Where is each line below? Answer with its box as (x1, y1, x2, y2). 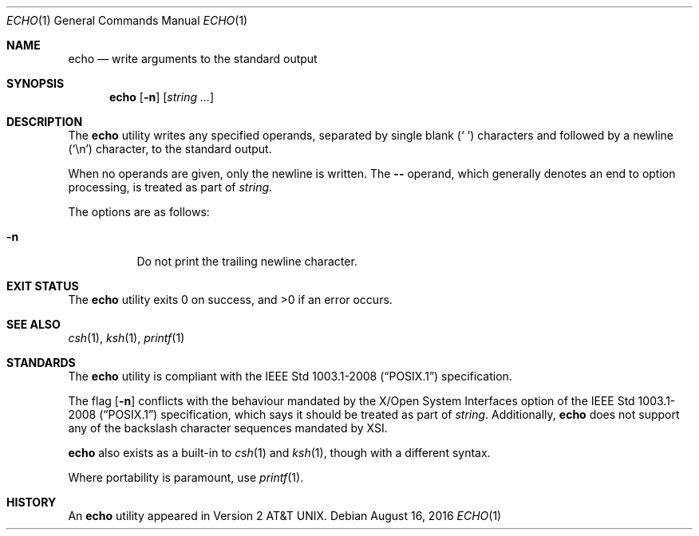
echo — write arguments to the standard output (68, 52, 318, 65)
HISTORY (6, 495, 57, 509)
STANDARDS (6, 356, 76, 369)
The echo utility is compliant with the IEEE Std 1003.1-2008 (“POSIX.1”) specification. (68, 369, 512, 383)
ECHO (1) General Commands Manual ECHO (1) (6, 14, 248, 27)
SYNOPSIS (6, 77, 65, 90)
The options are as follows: (68, 205, 210, 219)
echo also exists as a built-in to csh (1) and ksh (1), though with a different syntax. (68, 446, 491, 459)
